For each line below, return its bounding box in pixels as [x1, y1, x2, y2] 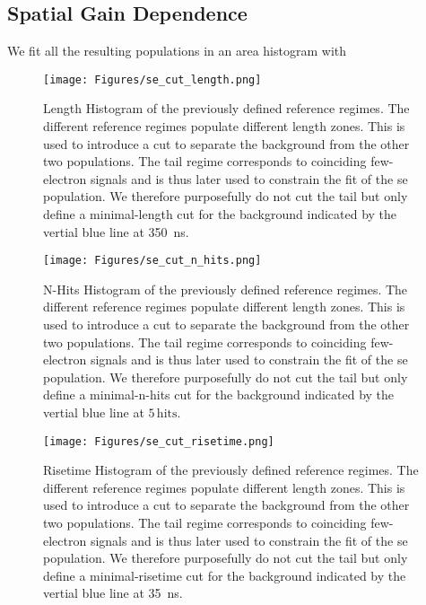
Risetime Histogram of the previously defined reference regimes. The [43, 460, 419, 479]
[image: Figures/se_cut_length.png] [43, 73, 262, 86]
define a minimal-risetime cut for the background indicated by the [43, 566, 406, 584]
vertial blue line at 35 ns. [43, 583, 183, 602]
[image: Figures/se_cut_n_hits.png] [43, 254, 262, 267]
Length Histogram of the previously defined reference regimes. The [43, 99, 410, 118]
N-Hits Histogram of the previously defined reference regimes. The [43, 279, 408, 298]
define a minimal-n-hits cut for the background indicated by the [43, 385, 395, 404]
